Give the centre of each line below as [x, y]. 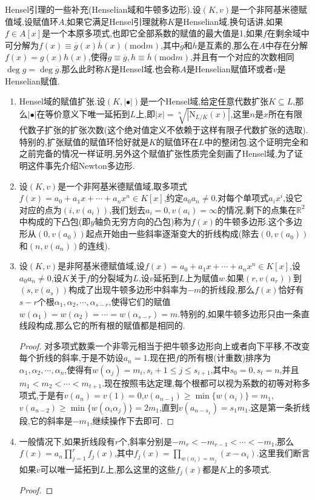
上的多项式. [249, 469]
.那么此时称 [81, 68]
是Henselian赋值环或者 [230, 68]
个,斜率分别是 [145, 441]
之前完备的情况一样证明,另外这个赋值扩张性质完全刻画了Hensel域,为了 [157, 153]
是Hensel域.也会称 [146, 68]
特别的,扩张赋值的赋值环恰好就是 [84, 141]
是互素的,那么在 [228, 45]
